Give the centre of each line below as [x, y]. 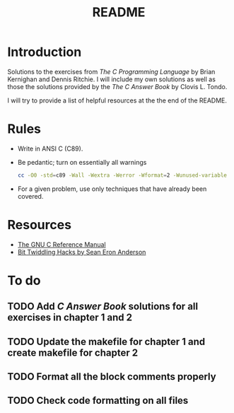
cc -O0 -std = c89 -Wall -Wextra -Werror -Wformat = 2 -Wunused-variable [122, 175]
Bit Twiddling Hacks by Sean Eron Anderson [82, 252]
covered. [30, 196]
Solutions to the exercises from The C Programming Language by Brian [111, 71]
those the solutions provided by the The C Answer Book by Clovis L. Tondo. [117, 86]
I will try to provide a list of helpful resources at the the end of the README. [117, 100]
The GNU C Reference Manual [62, 244]
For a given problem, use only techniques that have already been [112, 189]
